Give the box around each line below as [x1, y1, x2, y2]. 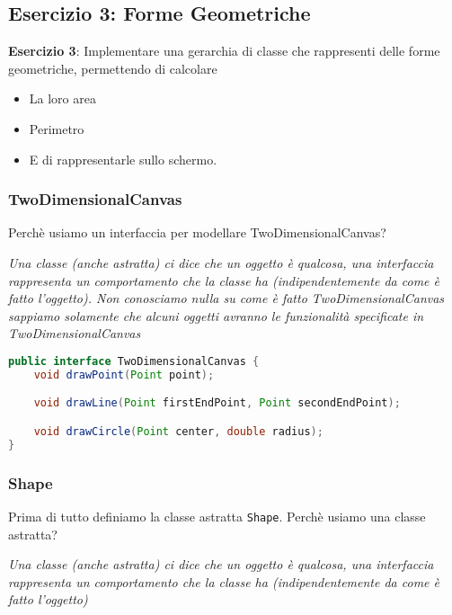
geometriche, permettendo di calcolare [8, 58, 217, 77]
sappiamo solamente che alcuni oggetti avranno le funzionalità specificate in [8, 306, 424, 325]
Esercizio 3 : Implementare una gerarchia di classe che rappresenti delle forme [8, 41, 440, 60]
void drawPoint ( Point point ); [33, 368, 215, 381]
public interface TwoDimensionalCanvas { [8, 354, 260, 368]
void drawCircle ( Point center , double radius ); [33, 424, 323, 438]
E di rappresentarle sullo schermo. [29, 149, 217, 168]
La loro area [29, 89, 96, 108]
